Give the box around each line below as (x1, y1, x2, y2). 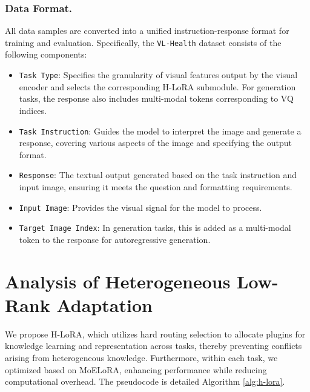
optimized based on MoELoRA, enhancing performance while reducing (5, 363, 267, 376)
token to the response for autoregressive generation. (19, 233, 211, 245)
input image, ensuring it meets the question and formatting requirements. (19, 181, 292, 193)
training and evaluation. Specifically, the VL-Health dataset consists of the (5, 36, 282, 48)
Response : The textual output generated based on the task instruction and (19, 168, 297, 181)
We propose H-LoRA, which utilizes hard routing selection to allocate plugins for (5, 327, 306, 340)
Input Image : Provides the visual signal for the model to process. (19, 201, 262, 213)
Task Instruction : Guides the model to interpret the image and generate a (19, 124, 302, 137)
